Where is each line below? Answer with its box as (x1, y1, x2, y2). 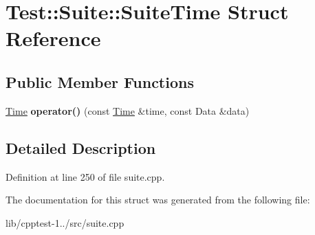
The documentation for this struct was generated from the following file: (6, 192, 310, 207)
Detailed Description (6, 137, 156, 158)
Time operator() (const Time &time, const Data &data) (6, 103, 250, 117)
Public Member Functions (6, 71, 194, 92)
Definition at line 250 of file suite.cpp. (6, 169, 165, 183)
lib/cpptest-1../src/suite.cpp (6, 215, 124, 230)
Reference (6, 24, 101, 52)
